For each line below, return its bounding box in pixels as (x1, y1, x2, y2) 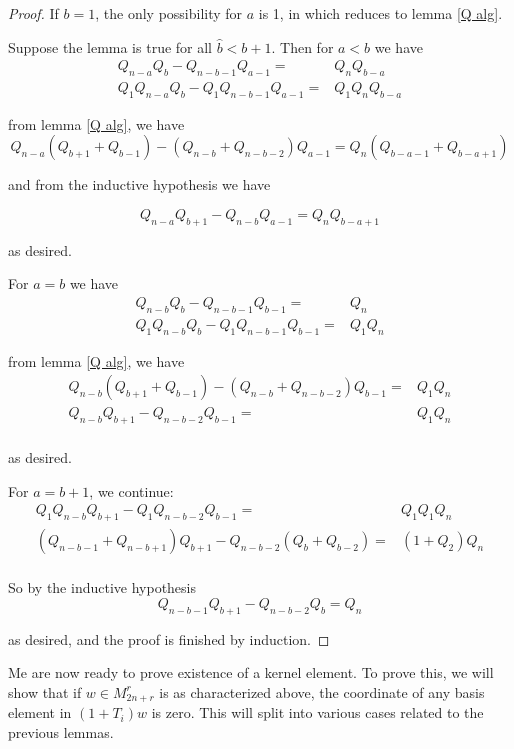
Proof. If (8, 3, 59, 23)
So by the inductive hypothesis (8, 577, 197, 598)
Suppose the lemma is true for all (8, 36, 213, 57)
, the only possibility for (95, 3, 243, 23)
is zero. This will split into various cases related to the (151, 702, 484, 723)
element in (8, 702, 72, 723)
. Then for (271, 36, 334, 57)
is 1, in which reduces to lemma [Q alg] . (258, 3, 503, 23)
